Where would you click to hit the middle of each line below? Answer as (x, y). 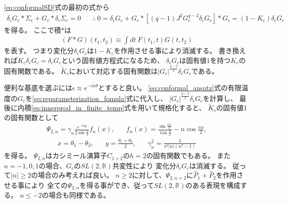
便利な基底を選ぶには (38, 87)
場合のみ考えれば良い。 (75, 175)
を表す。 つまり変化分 (39, 51)
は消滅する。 (210, 165)
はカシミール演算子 (76, 155)
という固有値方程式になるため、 (113, 60)
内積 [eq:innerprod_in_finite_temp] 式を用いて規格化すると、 (112, 108)
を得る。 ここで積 (32, 30)
